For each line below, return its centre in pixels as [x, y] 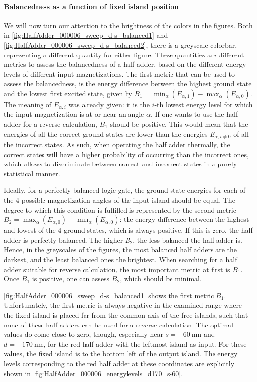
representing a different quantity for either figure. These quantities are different [124, 54]
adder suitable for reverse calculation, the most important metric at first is [117, 269]
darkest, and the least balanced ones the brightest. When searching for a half [121, 259]
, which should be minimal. [161, 279]
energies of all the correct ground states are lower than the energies [106, 134]
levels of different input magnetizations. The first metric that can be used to [120, 74]
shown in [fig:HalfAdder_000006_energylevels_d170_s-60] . [94, 373]
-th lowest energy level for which [203, 104]
